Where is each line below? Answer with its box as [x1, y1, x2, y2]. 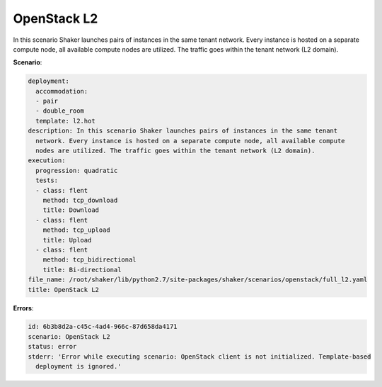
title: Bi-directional [42, 266, 122, 274]
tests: [35, 176, 59, 184]
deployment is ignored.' [35, 362, 122, 371]
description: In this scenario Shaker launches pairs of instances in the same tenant [28, 127, 338, 135]
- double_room [35, 107, 85, 115]
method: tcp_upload [42, 226, 111, 234]
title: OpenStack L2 [28, 286, 99, 293]
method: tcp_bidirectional [42, 256, 137, 264]
